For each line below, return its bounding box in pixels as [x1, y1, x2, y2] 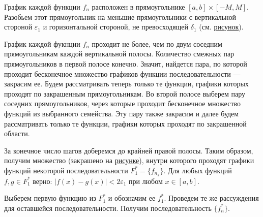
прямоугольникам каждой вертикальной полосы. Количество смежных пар [4, 48, 235, 59]
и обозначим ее [108, 193, 156, 203]
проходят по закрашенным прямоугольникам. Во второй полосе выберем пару [4, 88, 246, 99]
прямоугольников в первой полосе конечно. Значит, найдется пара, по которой [4, 58, 247, 69]
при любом [129, 175, 163, 186]
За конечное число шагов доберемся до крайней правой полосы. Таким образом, [4, 145, 253, 156]
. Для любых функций [163, 165, 232, 175]
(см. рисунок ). [199, 21, 244, 32]
